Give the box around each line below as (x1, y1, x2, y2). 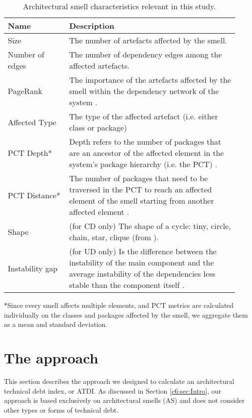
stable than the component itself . (69, 279, 185, 290)
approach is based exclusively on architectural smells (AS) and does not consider (4, 395, 245, 405)
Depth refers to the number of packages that (69, 136, 221, 147)
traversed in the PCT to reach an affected (69, 184, 212, 195)
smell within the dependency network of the (69, 85, 219, 96)
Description (69, 20, 115, 31)
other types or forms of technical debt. (4, 404, 119, 415)
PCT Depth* (8, 147, 52, 158)
